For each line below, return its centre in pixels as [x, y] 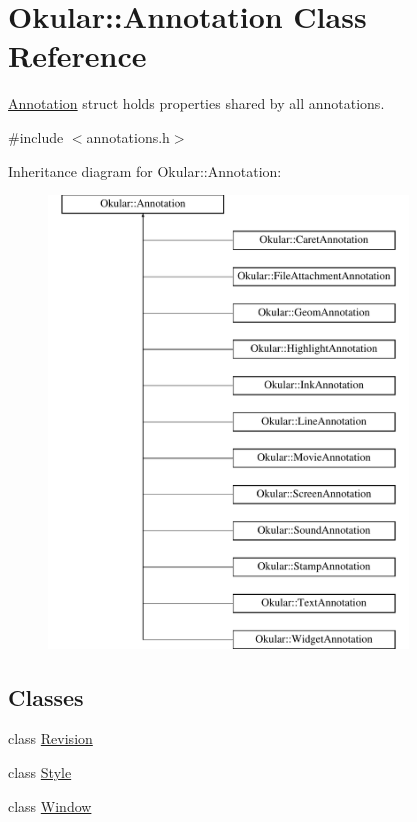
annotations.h [128, 136]
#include [36, 136]
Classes [46, 696]
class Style [40, 772]
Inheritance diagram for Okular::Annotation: [145, 170]
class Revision [50, 738]
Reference [77, 55]
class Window [50, 805]
